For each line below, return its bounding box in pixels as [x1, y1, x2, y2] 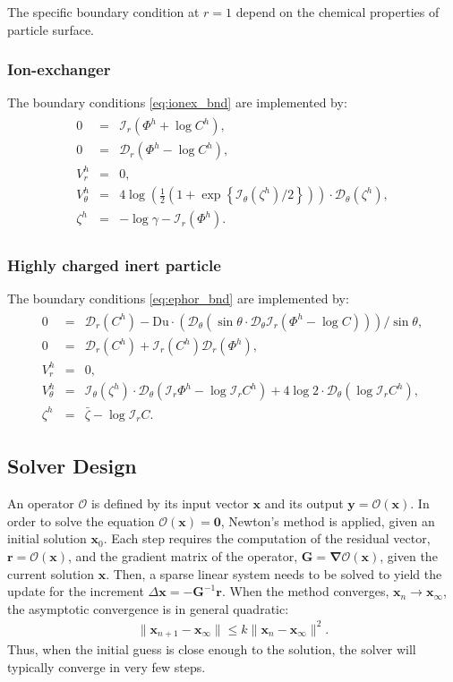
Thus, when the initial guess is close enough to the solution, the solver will [7, 640, 416, 659]
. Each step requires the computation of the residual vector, [103, 529, 431, 548]
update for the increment [7, 582, 144, 601]
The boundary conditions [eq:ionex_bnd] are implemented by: [7, 93, 347, 112]
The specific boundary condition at [7, 3, 200, 21]
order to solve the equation [7, 511, 155, 530]
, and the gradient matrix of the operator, [68, 547, 298, 566]
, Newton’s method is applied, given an [220, 511, 435, 530]
